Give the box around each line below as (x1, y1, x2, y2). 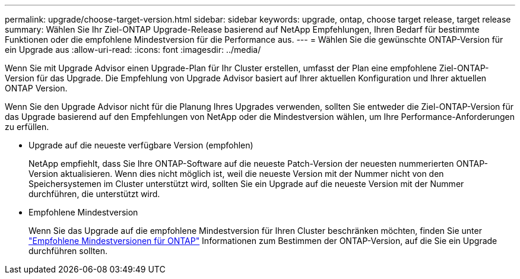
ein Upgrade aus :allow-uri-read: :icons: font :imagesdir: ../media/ (5, 45, 261, 55)
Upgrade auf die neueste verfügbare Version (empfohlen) (28, 140, 253, 150)
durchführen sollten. (28, 246, 107, 256)
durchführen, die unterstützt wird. (28, 189, 160, 199)
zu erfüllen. (5, 122, 49, 132)
